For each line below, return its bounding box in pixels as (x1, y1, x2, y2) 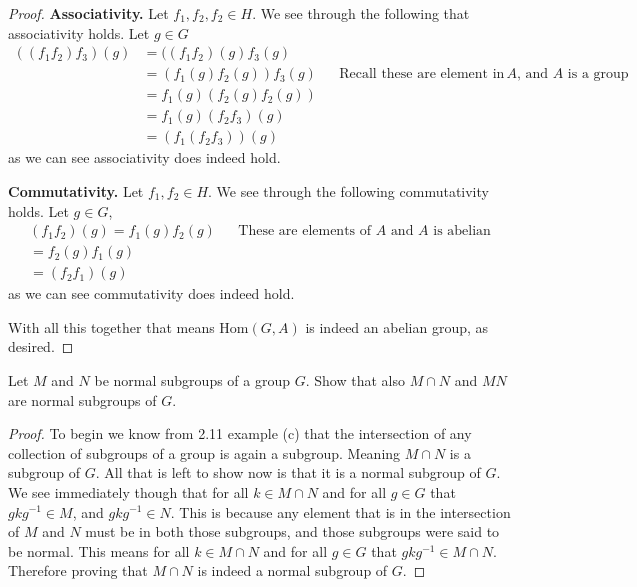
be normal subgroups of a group (94, 370, 291, 390)
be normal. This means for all (8, 540, 190, 561)
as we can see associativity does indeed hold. (8, 147, 281, 168)
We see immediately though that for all (8, 481, 249, 502)
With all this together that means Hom (8, 316, 249, 337)
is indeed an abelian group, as (305, 316, 489, 337)
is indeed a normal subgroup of (197, 560, 388, 581)
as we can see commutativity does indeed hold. (8, 283, 295, 304)
